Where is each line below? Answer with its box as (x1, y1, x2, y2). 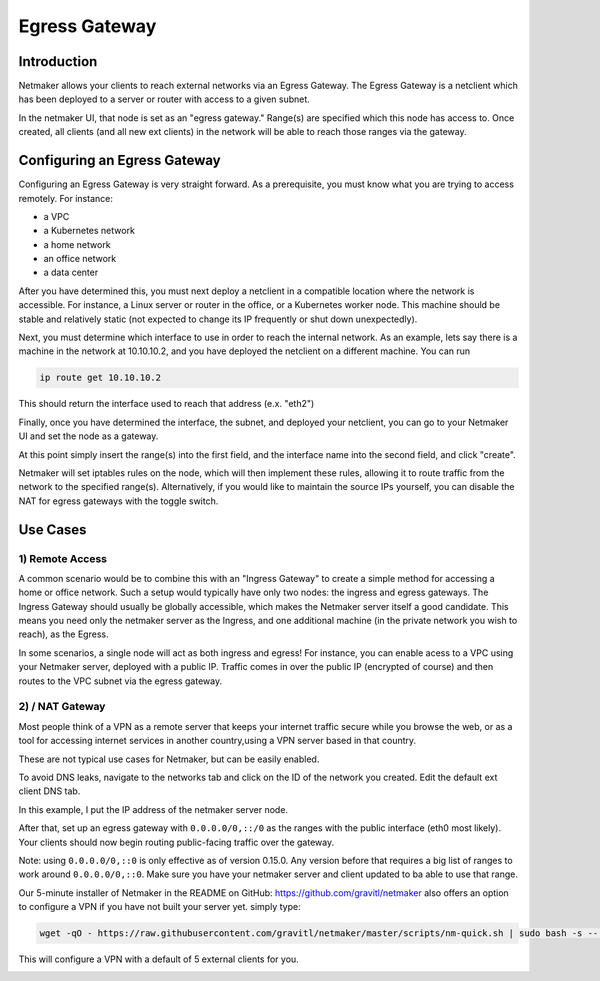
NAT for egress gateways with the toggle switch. (18, 495, 219, 507)
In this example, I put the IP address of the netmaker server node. (18, 803, 289, 815)
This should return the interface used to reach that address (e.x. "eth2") (18, 398, 315, 410)
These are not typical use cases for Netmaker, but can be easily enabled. (18, 753, 320, 765)
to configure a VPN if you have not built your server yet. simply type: (18, 901, 301, 913)
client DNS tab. (18, 785, 81, 797)
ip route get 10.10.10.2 (39, 372, 162, 384)
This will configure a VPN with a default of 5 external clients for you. (18, 953, 299, 965)
